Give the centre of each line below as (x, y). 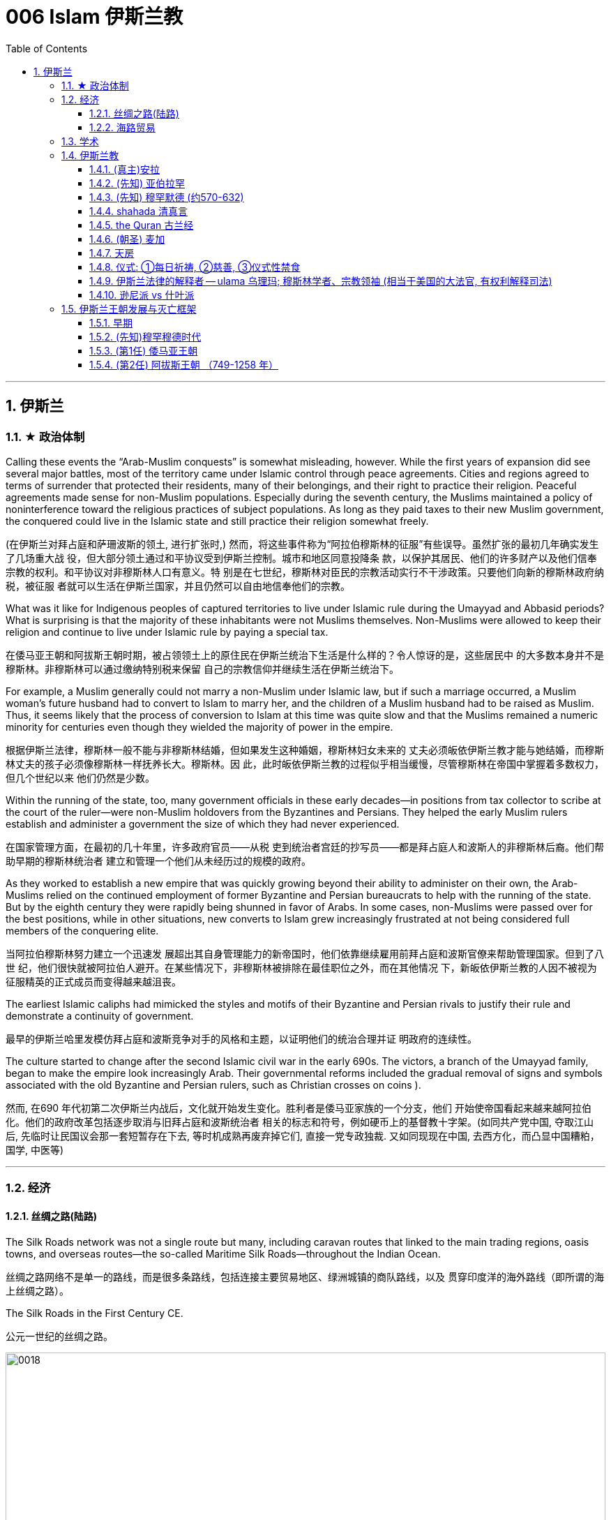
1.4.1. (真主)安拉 (125, 169)
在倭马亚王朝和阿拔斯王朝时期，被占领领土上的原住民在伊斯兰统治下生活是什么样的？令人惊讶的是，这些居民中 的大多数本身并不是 (305, 655)
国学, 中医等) (35, 1149)
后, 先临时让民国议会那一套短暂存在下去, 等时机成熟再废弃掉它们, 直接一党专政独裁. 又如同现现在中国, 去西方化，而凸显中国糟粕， (303, 1135)
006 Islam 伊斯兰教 (95, 17)
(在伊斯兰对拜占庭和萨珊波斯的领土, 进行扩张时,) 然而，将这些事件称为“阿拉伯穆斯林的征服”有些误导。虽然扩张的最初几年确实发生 (302, 544)
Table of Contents (47, 48)
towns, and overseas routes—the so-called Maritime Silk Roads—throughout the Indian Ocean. (223, 1253)
